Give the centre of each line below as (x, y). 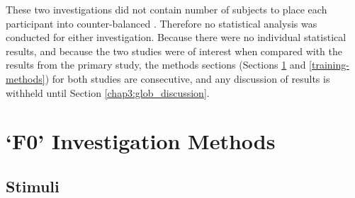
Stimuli (33, 186)
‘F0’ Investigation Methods (141, 141)
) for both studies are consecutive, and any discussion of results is (187, 78)
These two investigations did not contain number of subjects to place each (167, 9)
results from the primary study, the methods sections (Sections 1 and (156, 65)
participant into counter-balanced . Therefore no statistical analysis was (162, 23)
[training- (329, 65)
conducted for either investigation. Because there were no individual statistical (176, 37)
